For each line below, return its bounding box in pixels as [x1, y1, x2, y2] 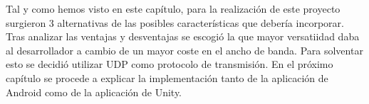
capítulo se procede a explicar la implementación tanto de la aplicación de [6, 70, 328, 85]
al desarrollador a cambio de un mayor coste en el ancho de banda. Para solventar [6, 42, 363, 57]
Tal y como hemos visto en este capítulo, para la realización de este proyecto [6, 1, 341, 16]
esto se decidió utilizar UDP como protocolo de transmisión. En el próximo [6, 57, 333, 71]
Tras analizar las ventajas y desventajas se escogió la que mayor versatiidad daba [6, 29, 360, 44]
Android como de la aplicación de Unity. [6, 84, 182, 99]
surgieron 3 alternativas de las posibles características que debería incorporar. [6, 15, 344, 30]
